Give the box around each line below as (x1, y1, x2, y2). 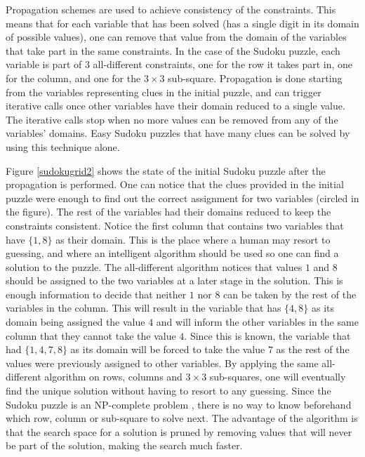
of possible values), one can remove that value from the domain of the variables (6, 29, 347, 44)
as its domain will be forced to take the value (70, 342, 265, 357)
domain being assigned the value (6, 314, 145, 329)
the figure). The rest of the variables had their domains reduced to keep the (6, 204, 331, 219)
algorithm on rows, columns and (44, 369, 182, 384)
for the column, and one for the (6, 70, 141, 85)
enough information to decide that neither (6, 286, 187, 301)
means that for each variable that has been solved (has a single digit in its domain (6, 15, 359, 30)
